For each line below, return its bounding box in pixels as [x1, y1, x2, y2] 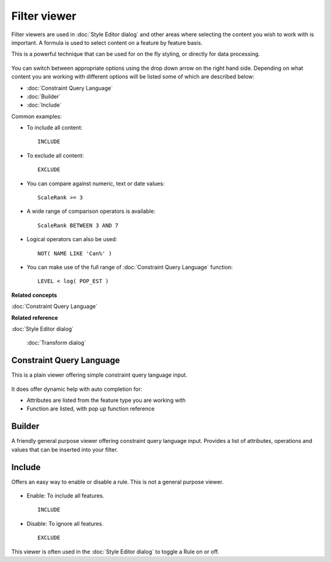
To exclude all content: [26, 152, 84, 159]
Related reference [11, 314, 58, 321]
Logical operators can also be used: [26, 236, 118, 243]
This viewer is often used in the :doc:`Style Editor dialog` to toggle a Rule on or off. [11, 548, 219, 555]
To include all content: [26, 124, 83, 131]
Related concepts [11, 291, 58, 299]
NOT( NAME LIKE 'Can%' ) [37, 250, 112, 257]
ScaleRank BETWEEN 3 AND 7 [37, 221, 119, 229]
